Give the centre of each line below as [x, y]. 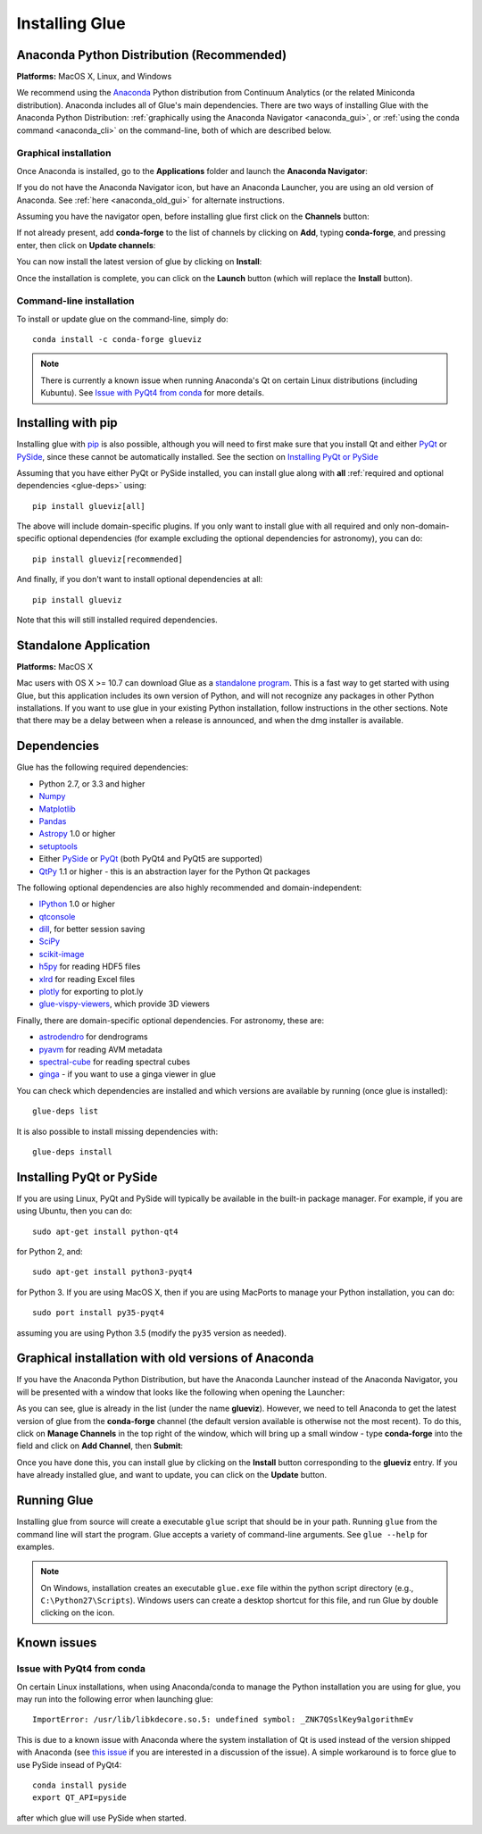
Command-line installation [75, 301]
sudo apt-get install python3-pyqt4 [112, 1272]
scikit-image [62, 954]
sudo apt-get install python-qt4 [105, 1231]
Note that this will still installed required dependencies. [117, 620]
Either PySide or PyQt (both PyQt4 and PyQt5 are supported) [151, 859]
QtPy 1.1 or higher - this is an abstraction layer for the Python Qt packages [175, 871]
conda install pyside [79, 1785]
